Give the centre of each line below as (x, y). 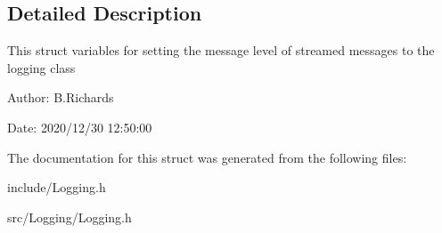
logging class (41, 67)
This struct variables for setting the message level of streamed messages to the (221, 50)
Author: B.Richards (61, 97)
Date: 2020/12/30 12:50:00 (80, 127)
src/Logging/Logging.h (70, 217)
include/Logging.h (57, 187)
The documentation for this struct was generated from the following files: (207, 157)
